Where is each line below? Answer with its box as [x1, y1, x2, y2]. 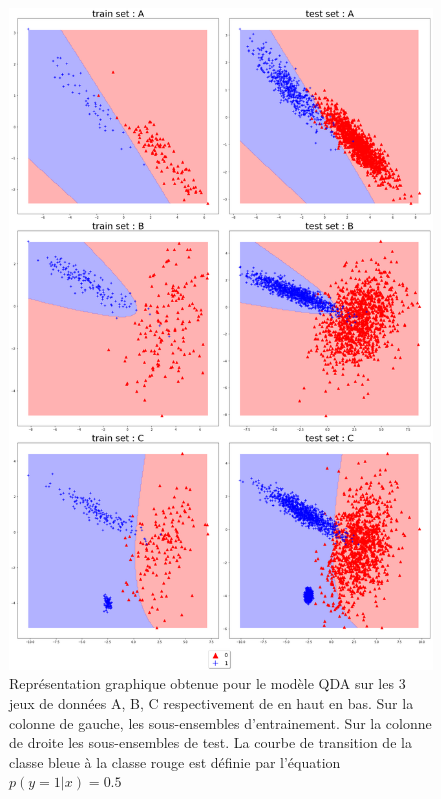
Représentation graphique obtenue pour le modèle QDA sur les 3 [9, 673, 406, 694]
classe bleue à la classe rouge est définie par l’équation [9, 751, 341, 772]
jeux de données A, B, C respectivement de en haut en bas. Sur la [9, 693, 414, 714]
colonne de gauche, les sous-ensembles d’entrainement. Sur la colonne [9, 712, 432, 733]
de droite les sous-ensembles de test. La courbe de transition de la [9, 732, 412, 753]
